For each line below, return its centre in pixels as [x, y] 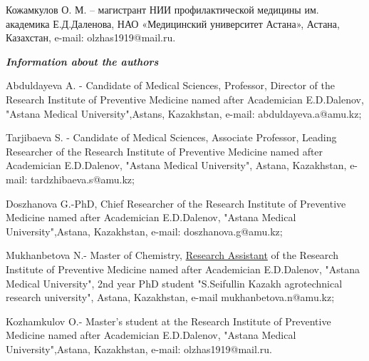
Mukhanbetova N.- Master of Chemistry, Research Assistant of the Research [172, 255]
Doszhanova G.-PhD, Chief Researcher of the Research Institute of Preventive [176, 203]
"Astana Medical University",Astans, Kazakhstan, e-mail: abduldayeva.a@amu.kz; [184, 113]
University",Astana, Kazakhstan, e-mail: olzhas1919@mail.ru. [139, 349]
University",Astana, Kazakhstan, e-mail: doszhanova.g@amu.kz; [144, 231]
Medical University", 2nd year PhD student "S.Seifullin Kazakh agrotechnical [174, 283]
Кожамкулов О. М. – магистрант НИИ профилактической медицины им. [162, 9]
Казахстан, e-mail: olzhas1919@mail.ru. [91, 37]
